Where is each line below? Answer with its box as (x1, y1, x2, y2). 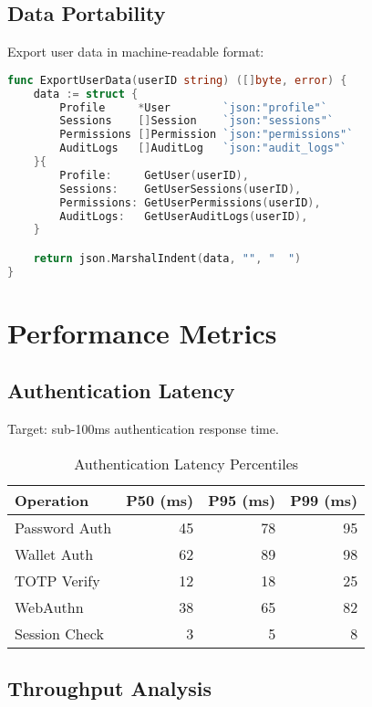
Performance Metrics (7, 313, 277, 351)
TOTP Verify (15, 569, 100, 591)
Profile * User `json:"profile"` (59, 100, 327, 114)
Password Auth (15, 516, 112, 538)
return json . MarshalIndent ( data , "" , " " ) (33, 251, 302, 265)
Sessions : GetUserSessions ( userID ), (59, 182, 302, 195)
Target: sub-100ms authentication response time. (7, 419, 279, 438)
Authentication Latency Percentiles (74, 452, 299, 474)
